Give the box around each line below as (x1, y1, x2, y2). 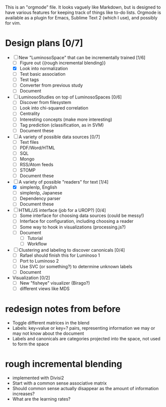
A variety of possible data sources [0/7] (18, 134, 100, 140)
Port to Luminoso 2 (19, 258, 59, 264)
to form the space (12, 341, 49, 347)
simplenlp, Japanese (19, 190, 63, 196)
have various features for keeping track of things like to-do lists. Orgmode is (5, 9, 162, 15)
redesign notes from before (5, 304, 121, 315)
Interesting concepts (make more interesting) (19, 116, 113, 122)
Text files (19, 139, 39, 145)
